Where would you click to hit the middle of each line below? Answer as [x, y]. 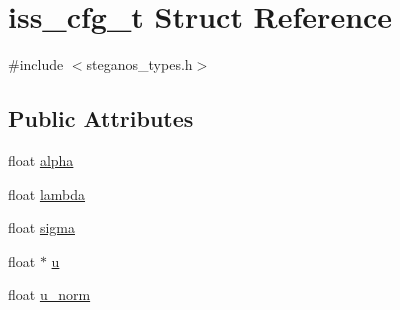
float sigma [41, 227]
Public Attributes [101, 118]
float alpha [41, 159]
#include [36, 64]
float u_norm [49, 294]
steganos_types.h [139, 64]
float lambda [47, 193]
